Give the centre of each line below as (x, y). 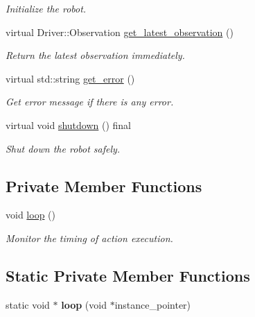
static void (28, 304)
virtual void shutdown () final (69, 125)
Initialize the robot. (46, 8)
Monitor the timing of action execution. (89, 238)
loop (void (84, 304)
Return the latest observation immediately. (95, 55)
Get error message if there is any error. (90, 102)
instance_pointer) (153, 304)
